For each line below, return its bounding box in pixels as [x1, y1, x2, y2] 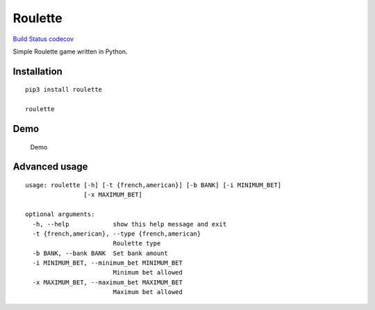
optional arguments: [25, 211, 95, 218]
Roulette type [112, 240, 161, 247]
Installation [12, 65, 62, 77]
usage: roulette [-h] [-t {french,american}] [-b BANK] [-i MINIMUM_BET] [25, 181, 282, 189]
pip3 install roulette [25, 85, 103, 94]
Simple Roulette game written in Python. [12, 47, 128, 56]
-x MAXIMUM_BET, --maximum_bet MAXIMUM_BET [32, 278, 183, 286]
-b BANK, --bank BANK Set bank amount [32, 249, 168, 257]
